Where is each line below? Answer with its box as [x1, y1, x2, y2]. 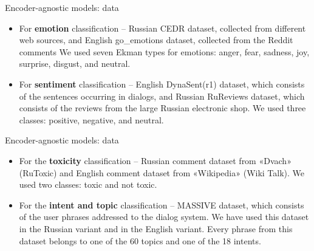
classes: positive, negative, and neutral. [19, 113, 164, 126]
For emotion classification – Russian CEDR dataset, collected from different [19, 21, 306, 34]
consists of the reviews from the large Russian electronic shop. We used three [19, 101, 306, 114]
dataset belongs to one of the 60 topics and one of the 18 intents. [19, 234, 261, 247]
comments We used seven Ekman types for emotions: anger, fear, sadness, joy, [19, 45, 310, 58]
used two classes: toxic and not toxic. [19, 178, 157, 191]
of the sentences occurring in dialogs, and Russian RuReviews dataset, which [19, 89, 305, 102]
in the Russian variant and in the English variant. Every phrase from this [19, 222, 293, 235]
